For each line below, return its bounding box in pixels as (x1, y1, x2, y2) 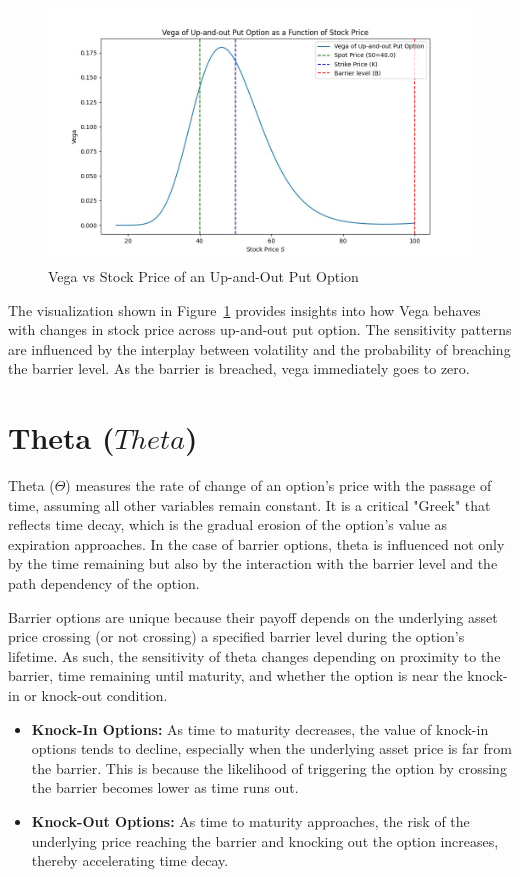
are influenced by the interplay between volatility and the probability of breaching (8, 338, 511, 359)
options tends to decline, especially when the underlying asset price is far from (31, 738, 512, 759)
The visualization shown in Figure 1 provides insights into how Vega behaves (8, 299, 481, 320)
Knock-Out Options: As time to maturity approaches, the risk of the (31, 810, 470, 831)
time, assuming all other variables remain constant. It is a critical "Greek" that (8, 494, 491, 515)
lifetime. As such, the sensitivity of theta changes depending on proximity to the (8, 645, 501, 666)
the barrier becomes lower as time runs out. (31, 777, 299, 798)
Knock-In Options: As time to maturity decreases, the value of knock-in (31, 718, 489, 739)
